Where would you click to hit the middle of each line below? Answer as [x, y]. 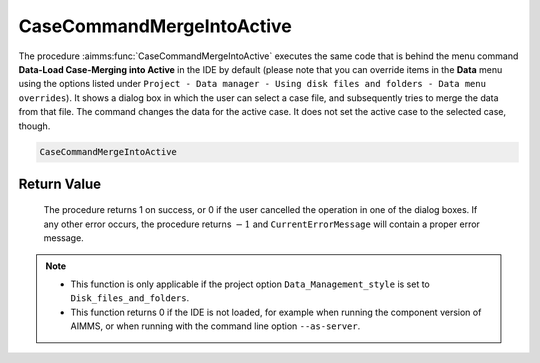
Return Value [60, 183]
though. [34, 126]
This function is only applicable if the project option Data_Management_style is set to [250, 284]
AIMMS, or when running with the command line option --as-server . [215, 326]
